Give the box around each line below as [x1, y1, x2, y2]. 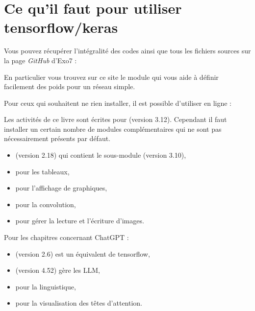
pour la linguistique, [15, 281, 76, 291]
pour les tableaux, [15, 166, 70, 176]
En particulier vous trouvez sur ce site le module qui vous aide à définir [4, 72, 219, 82]
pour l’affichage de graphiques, [15, 183, 107, 193]
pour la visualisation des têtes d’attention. [15, 298, 142, 308]
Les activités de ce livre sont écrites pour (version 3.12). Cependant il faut [4, 114, 227, 124]
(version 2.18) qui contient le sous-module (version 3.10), [15, 150, 186, 160]
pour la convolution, [15, 199, 76, 209]
